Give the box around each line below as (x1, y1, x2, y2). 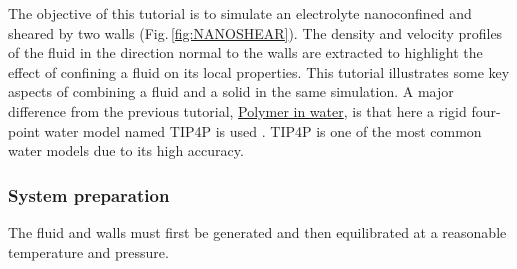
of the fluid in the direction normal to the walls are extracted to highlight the (8, 42, 483, 63)
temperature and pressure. (8, 241, 169, 262)
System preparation (8, 182, 170, 207)
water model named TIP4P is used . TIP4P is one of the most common (44, 120, 482, 141)
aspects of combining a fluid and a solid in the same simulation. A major (8, 81, 454, 102)
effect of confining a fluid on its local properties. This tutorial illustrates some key (8, 61, 510, 82)
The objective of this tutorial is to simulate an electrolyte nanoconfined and (8, 3, 472, 23)
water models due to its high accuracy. (8, 140, 244, 161)
